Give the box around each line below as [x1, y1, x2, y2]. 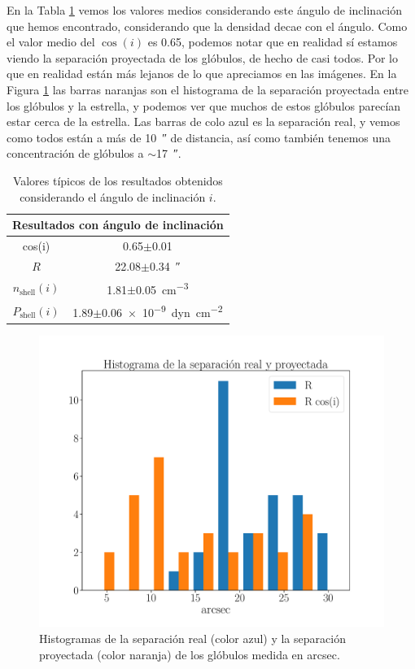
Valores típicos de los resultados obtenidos [12, 172, 223, 189]
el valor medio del [7, 33, 95, 50]
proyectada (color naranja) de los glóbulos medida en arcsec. [39, 645, 340, 662]
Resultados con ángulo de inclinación [12, 216, 224, 233]
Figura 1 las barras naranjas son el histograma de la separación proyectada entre [7, 80, 409, 98]
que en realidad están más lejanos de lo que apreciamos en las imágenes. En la [7, 65, 397, 82]
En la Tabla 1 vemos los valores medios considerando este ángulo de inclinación [7, 2, 403, 18]
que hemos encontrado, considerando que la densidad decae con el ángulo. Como [7, 17, 408, 34]
